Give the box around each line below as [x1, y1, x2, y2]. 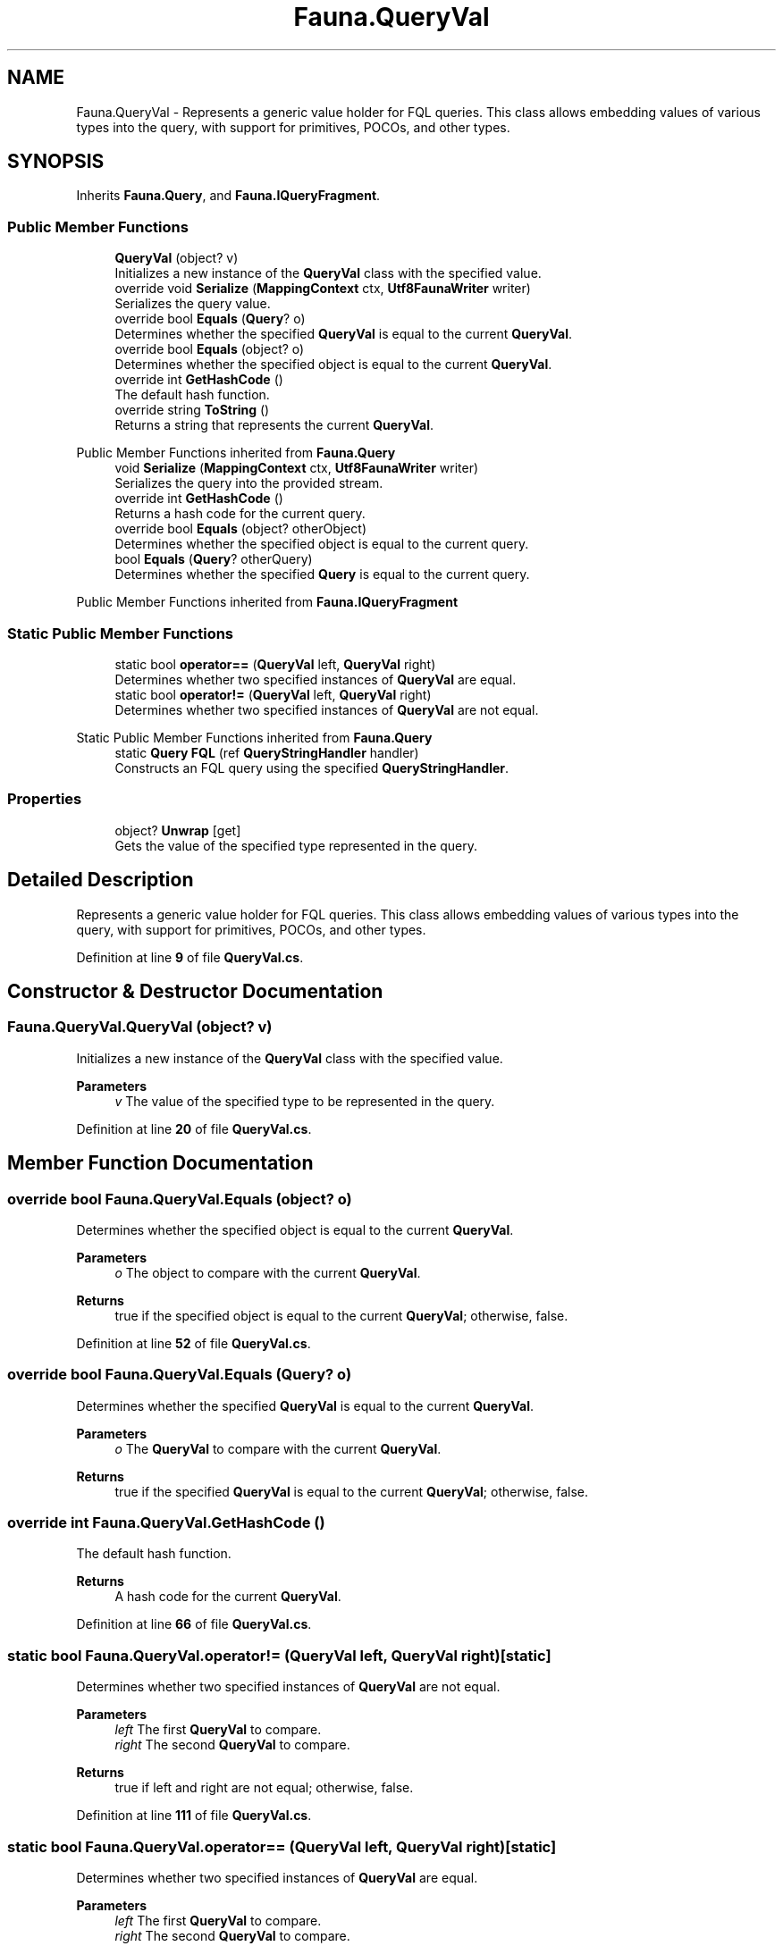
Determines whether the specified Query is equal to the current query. [114, 566, 530, 583]
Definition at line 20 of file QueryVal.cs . [76, 1120, 312, 1137]
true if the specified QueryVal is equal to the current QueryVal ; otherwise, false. [114, 1483, 588, 1499]
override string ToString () [114, 402, 270, 418]
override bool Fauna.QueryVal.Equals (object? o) [7, 1189, 352, 1208]
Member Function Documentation [7, 1152, 314, 1175]
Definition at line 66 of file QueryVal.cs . [76, 1616, 312, 1632]
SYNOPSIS [7, 150, 105, 173]
